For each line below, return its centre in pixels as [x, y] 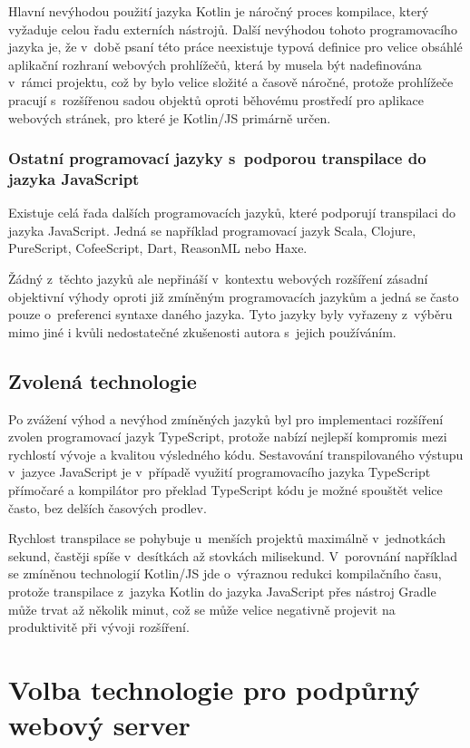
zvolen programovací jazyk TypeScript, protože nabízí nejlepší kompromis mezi [228, 437]
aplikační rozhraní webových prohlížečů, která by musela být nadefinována [215, 64]
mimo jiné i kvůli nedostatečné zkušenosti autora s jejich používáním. [202, 331]
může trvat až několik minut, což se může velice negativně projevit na [202, 609]
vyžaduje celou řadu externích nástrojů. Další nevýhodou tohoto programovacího [233, 29]
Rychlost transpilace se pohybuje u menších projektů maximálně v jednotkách [227, 538]
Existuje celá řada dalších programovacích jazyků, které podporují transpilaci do [232, 213]
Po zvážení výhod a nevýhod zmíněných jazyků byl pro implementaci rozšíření [226, 418]
